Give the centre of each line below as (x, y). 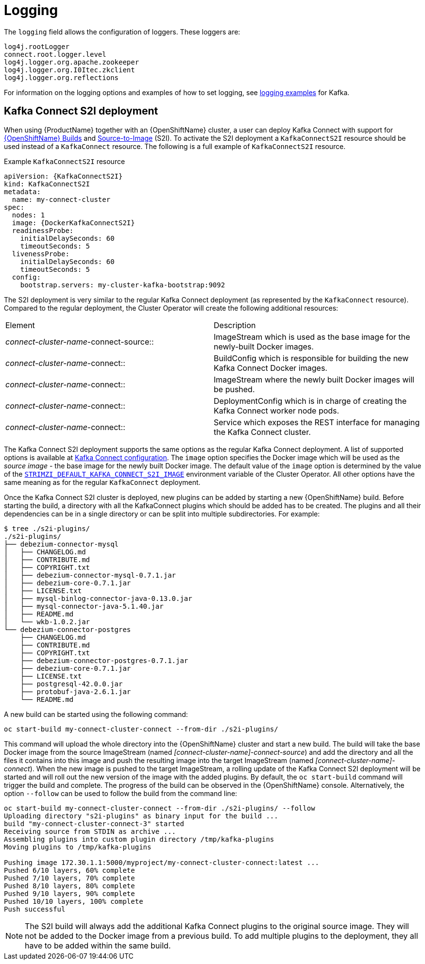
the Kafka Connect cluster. (262, 432)
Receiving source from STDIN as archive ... (90, 831)
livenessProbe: (41, 254)
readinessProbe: (43, 230)
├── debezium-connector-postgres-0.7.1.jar (104, 660)
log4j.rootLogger (37, 46)
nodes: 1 (28, 215)
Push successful (35, 909)
